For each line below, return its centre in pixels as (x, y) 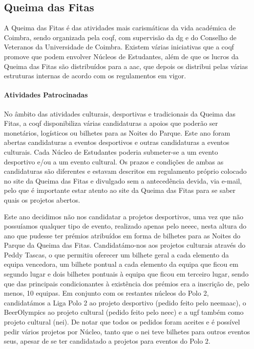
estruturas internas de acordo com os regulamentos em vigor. (95, 76)
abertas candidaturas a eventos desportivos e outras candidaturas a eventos (117, 142)
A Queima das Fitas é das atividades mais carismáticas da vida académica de (120, 28)
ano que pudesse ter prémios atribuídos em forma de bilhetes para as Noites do (122, 235)
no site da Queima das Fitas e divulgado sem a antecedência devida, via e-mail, (123, 180)
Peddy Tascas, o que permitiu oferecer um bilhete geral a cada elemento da (116, 254)
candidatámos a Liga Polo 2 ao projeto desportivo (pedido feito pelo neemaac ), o (125, 302)
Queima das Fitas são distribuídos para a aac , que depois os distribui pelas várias (126, 66)
